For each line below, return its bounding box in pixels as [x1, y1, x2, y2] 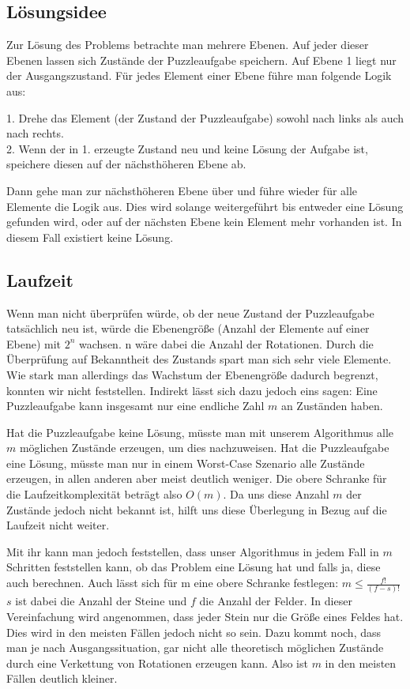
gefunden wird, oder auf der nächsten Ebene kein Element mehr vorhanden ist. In [6, 213, 402, 230]
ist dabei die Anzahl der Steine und [15, 593, 187, 609]
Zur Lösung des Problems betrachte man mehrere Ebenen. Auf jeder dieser [6, 36, 369, 53]
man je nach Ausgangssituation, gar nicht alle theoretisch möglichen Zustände [6, 639, 384, 656]
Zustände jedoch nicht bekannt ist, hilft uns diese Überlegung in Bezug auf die [6, 501, 387, 518]
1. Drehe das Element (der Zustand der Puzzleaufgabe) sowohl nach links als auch [6, 109, 404, 126]
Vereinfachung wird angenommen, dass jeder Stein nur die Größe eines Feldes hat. [6, 608, 404, 624]
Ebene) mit [6, 335, 62, 352]
